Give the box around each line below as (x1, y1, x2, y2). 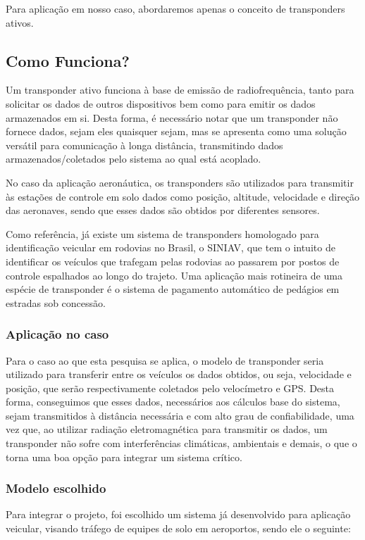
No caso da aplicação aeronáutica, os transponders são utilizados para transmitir (6, 175, 354, 189)
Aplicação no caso (6, 325, 109, 343)
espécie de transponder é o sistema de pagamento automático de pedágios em (6, 282, 340, 296)
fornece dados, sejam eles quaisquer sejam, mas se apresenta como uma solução (6, 124, 347, 139)
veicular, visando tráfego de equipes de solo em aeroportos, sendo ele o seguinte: (6, 521, 351, 536)
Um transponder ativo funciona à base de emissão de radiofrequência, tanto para (6, 82, 354, 97)
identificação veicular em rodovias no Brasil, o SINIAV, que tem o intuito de (6, 240, 335, 255)
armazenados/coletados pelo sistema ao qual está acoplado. (6, 151, 261, 166)
